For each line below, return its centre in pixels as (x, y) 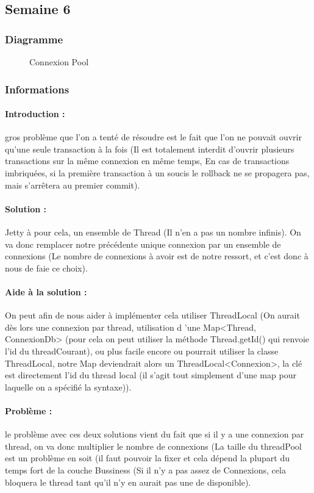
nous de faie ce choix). (46, 268)
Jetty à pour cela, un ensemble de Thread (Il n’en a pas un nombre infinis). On (153, 232)
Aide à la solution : (46, 291)
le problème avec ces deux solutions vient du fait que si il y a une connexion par (155, 434)
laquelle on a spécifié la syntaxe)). (68, 387)
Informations (37, 89)
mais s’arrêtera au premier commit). (73, 185)
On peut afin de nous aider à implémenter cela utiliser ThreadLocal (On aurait (152, 315)
